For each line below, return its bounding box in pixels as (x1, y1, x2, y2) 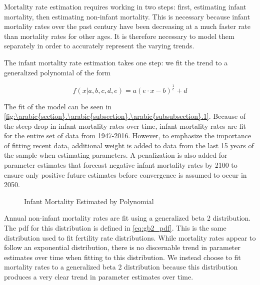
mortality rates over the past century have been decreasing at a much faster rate (4, 21, 250, 31)
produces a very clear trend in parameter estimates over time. (4, 272, 193, 282)
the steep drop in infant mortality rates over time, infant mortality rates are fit (4, 120, 246, 131)
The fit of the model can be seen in (4, 101, 112, 111)
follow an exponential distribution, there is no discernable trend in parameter (4, 242, 241, 253)
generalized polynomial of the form (4, 67, 111, 77)
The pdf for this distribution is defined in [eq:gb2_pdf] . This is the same (4, 223, 226, 233)
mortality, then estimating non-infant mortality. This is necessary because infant (4, 11, 250, 21)
